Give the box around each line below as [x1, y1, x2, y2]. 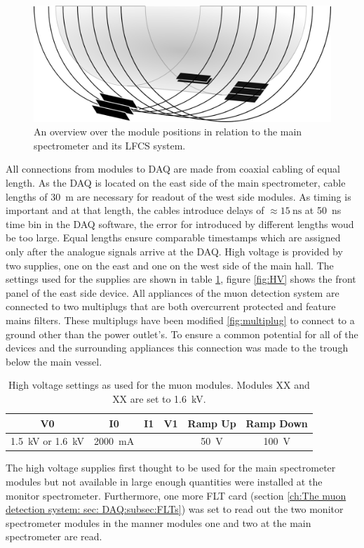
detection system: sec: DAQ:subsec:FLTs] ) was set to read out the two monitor [6, 502, 344, 516]
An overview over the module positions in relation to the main [34, 124, 302, 139]
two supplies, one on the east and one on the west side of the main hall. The [6, 258, 334, 272]
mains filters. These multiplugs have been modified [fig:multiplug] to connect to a [6, 312, 355, 327]
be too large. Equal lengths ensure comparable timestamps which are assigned [6, 230, 341, 245]
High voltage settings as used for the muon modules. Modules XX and [8, 377, 310, 392]
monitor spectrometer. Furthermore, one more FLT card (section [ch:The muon [6, 488, 346, 502]
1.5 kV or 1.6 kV [11, 434, 85, 448]
